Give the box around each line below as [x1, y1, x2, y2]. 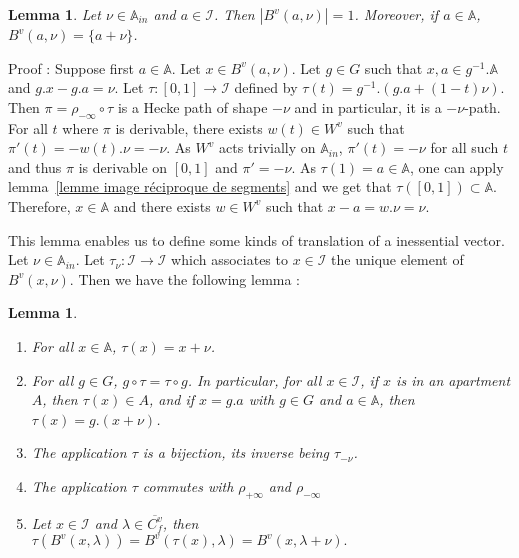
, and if [148, 389, 195, 410]
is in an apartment [396, 369, 511, 390]
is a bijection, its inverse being [142, 442, 330, 463]
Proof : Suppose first [8, 57, 135, 78]
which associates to [171, 249, 288, 270]
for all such [430, 137, 499, 158]
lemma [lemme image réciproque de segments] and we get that [8, 176, 392, 197]
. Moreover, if [354, 4, 439, 24]
